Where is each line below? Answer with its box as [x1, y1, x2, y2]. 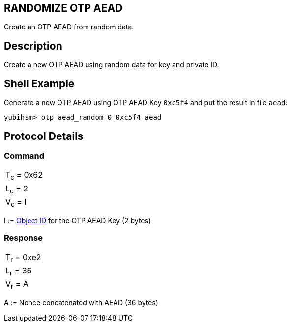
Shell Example [4, 77, 75, 90]
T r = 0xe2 [5, 252, 41, 264]
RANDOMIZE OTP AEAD [4, 2, 123, 14]
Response [4, 233, 43, 243]
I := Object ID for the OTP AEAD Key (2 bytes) [4, 216, 151, 225]
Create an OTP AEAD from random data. [4, 23, 134, 31]
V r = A [5, 279, 29, 291]
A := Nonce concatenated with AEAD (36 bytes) [4, 299, 158, 307]
